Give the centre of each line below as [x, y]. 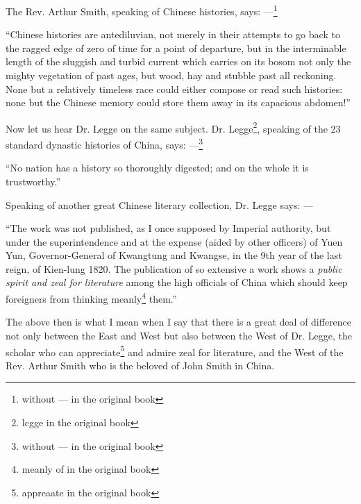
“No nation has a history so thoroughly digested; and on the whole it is [157, 168]
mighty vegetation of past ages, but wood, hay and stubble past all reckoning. [171, 75]
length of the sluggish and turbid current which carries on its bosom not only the [178, 61]
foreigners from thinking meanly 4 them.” [91, 297]
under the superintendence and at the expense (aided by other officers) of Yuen [174, 241]
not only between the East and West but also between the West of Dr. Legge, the [179, 335]
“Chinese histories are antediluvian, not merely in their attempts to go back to [173, 34]
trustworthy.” [33, 181]
